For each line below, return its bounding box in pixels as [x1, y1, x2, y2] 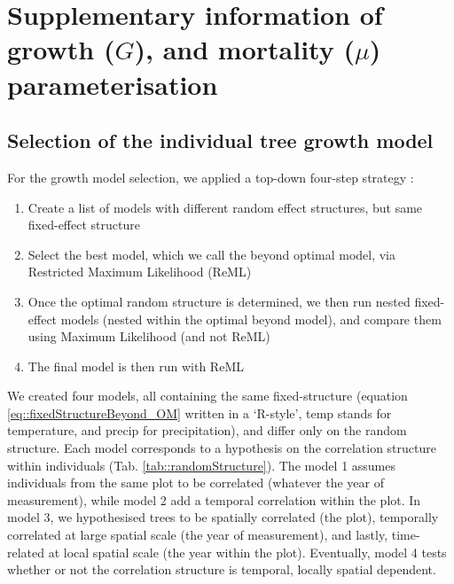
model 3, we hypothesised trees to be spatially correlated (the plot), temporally [7, 508, 439, 526]
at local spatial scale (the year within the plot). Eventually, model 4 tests [48, 542, 447, 561]
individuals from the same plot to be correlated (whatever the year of [7, 473, 385, 492]
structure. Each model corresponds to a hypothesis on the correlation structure [7, 439, 436, 457]
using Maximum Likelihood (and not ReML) [27, 327, 270, 346]
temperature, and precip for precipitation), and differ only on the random [7, 421, 407, 440]
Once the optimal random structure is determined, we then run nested [27, 292, 411, 310]
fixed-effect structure [27, 215, 140, 234]
